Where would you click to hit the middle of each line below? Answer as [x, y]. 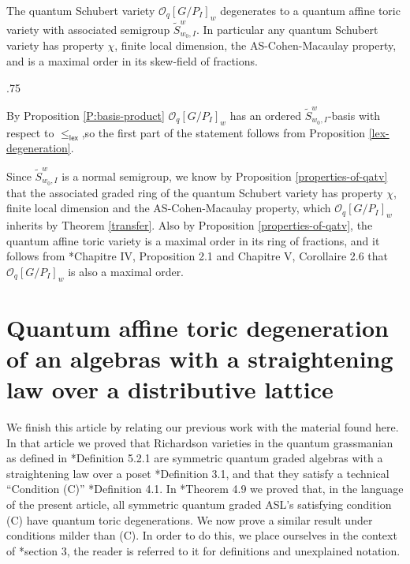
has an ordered [266, 115]
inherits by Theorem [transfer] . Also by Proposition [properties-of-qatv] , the [190, 225]
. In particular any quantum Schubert [287, 29]
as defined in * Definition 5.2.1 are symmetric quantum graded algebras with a [195, 458]
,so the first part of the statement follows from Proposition [224, 132]
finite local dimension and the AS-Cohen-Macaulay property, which [169, 208]
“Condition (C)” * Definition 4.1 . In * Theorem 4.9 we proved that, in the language [205, 489]
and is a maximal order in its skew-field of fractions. [132, 60]
